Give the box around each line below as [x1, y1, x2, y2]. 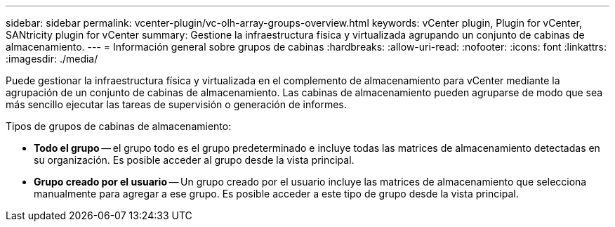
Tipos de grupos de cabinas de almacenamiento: [6, 120, 232, 132]
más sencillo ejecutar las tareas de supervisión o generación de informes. [6, 98, 347, 110]
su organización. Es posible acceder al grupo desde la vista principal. [34, 154, 355, 166]
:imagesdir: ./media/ [6, 53, 98, 65]
